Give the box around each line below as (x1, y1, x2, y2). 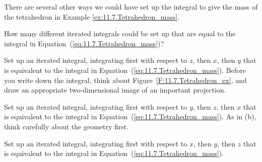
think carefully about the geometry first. (4, 121, 129, 131)
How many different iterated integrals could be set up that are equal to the (4, 28, 236, 39)
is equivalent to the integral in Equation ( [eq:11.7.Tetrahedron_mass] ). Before (4, 64, 246, 75)
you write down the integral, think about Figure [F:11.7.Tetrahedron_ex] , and (4, 74, 247, 85)
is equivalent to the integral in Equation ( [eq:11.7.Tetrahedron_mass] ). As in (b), (4, 111, 256, 122)
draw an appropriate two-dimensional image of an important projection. (4, 85, 226, 95)
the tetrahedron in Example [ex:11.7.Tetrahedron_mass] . (4, 11, 180, 22)
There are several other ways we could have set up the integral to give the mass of (4, 2, 258, 12)
